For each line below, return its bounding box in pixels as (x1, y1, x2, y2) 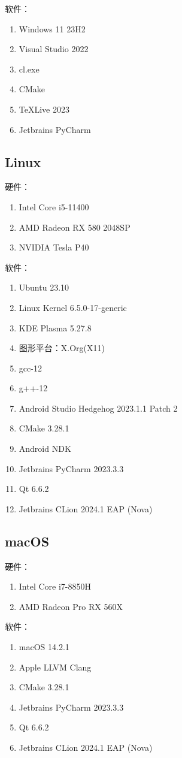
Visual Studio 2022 (19, 43, 89, 55)
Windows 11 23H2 (19, 22, 86, 35)
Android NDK (19, 442, 71, 455)
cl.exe (19, 62, 40, 75)
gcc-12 (19, 361, 42, 374)
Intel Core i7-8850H (19, 580, 91, 593)
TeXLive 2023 (19, 102, 69, 115)
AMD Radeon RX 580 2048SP (19, 221, 131, 233)
